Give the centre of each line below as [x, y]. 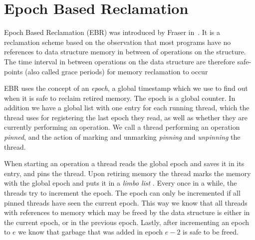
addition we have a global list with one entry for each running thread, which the [127, 108]
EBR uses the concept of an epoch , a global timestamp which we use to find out [126, 88]
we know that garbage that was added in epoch [91, 232]
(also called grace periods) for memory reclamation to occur [117, 71]
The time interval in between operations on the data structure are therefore [120, 61]
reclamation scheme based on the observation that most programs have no [118, 42]
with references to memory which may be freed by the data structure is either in [127, 212]
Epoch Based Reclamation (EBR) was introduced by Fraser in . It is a [112, 32]
